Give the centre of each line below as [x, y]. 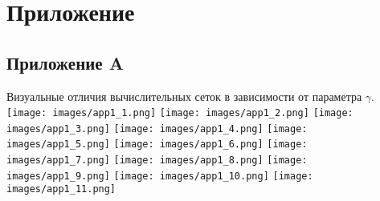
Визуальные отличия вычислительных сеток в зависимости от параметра [184, 96]
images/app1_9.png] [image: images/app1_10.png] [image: [160, 176]
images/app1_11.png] [61, 189]
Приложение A [65, 62]
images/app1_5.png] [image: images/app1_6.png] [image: [157, 145]
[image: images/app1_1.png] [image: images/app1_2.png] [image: [180, 113]
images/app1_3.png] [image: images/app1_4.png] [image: [157, 129]
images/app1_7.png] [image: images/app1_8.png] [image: [157, 161]
